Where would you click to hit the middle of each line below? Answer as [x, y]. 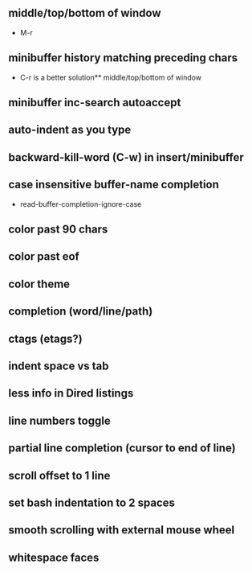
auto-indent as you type [70, 130]
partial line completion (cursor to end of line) [122, 449]
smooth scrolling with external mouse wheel [122, 530]
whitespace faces [54, 557]
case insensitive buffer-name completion [114, 185]
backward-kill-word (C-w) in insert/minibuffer [126, 157]
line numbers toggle [59, 420]
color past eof [44, 257]
